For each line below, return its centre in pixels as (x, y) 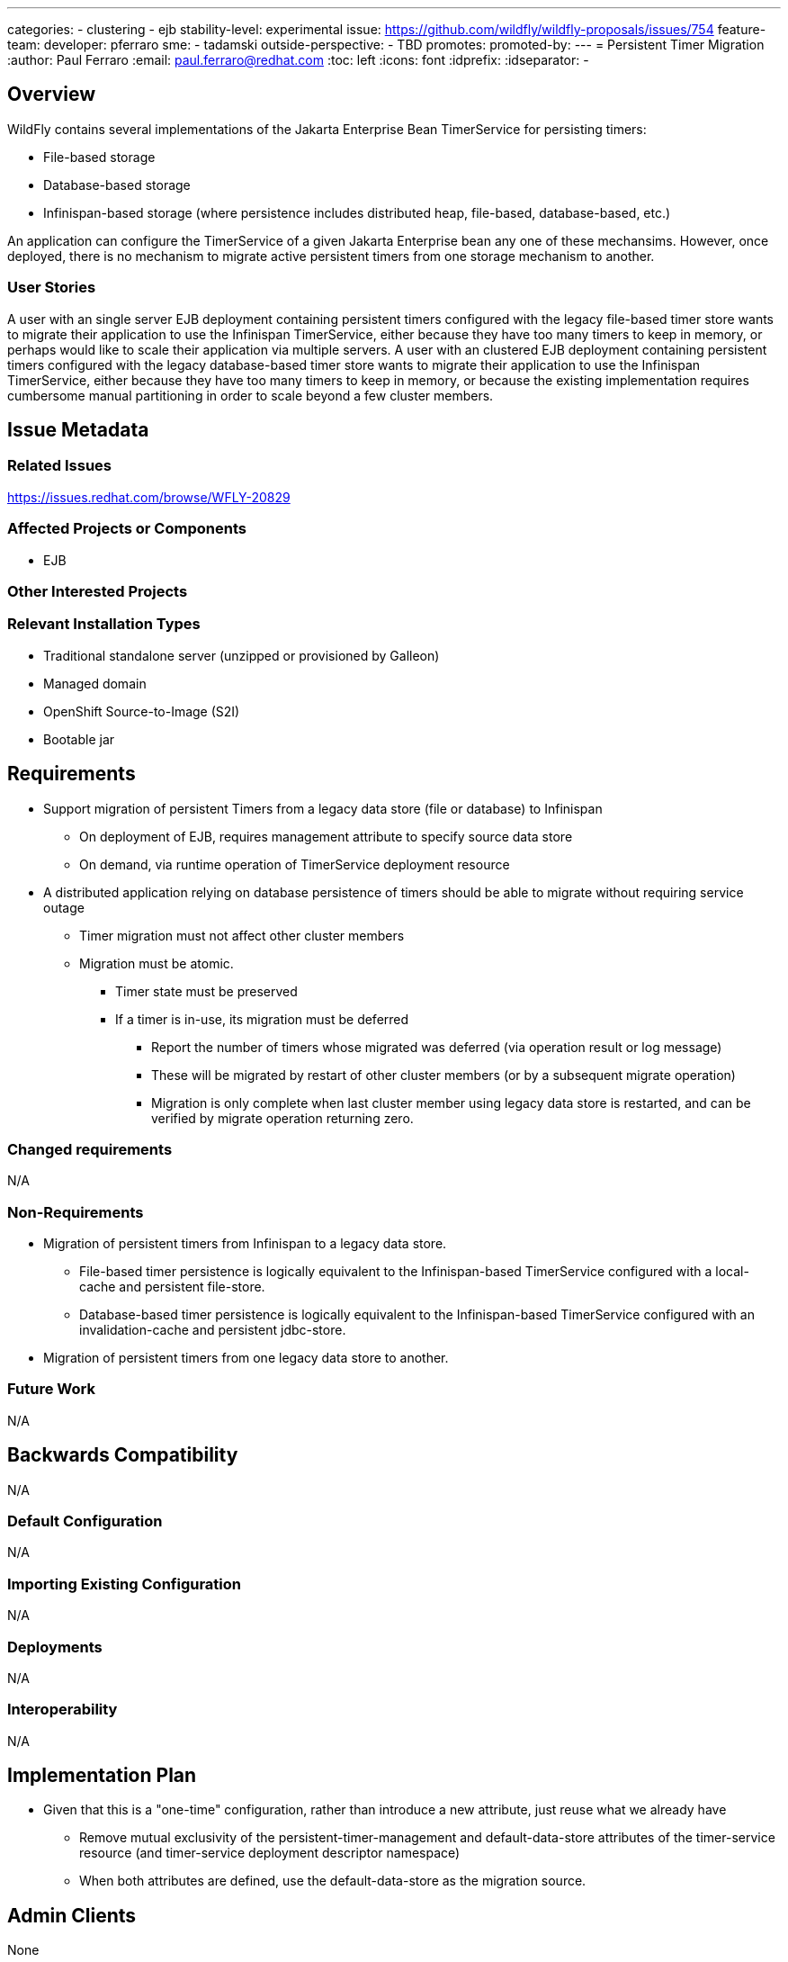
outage (64, 907)
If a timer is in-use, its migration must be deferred (262, 1019)
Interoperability (63, 1710)
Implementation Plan (102, 1776)
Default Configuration (85, 1521)
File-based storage (99, 157)
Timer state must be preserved (206, 991)
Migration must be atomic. (157, 963)
